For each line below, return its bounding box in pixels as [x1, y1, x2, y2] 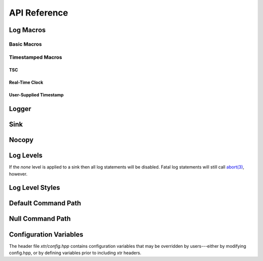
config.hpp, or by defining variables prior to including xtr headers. [9, 250, 141, 256]
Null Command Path [9, 215, 71, 223]
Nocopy [9, 136, 34, 144]
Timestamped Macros [9, 54, 62, 60]
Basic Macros [9, 40, 42, 47]
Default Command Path [9, 199, 81, 207]
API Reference [9, 7, 68, 18]
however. [9, 171, 28, 177]
